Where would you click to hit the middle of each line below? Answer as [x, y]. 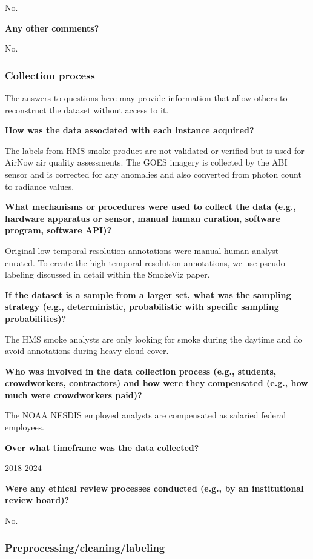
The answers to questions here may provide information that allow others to [146, 98]
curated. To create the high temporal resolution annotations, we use [131, 262]
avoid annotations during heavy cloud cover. [87, 351]
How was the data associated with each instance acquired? [130, 130]
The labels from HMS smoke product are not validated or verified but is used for [155, 150]
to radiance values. [40, 186]
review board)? [37, 500]
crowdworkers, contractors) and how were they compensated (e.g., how [156, 383]
